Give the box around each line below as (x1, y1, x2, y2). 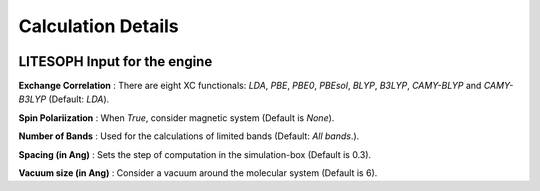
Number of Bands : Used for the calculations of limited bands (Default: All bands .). (18, 130, 360, 142)
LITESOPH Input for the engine (18, 53, 213, 70)
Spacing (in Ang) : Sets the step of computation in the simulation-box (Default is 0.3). (18, 148, 372, 160)
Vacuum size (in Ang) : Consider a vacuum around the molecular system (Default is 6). (18, 167, 378, 179)
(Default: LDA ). (48, 93, 110, 105)
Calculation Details (18, 15, 179, 37)
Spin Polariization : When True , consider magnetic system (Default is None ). (18, 111, 335, 124)
